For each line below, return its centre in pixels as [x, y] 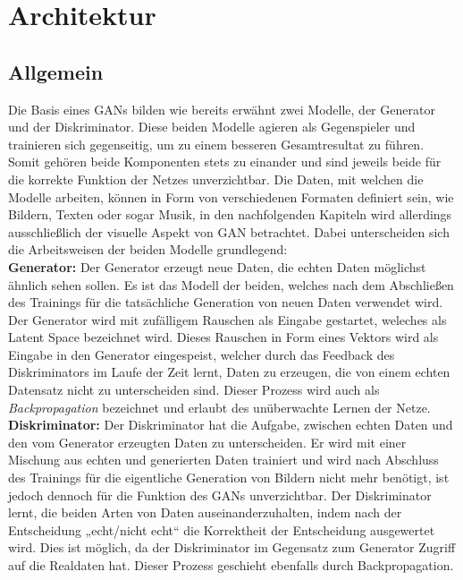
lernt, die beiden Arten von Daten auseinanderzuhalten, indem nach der [205, 512]
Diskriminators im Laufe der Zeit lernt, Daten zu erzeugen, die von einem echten [229, 372]
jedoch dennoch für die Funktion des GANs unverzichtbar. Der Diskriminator [220, 495]
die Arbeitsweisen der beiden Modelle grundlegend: [148, 249]
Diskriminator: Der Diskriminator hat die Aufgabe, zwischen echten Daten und [231, 425]
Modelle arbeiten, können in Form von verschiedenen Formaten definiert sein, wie [231, 196]
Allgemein [56, 71]
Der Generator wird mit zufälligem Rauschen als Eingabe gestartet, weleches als [227, 319]
